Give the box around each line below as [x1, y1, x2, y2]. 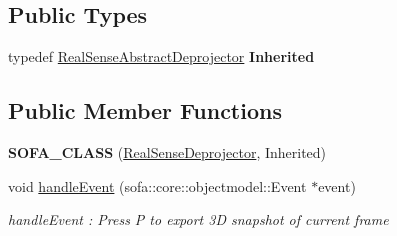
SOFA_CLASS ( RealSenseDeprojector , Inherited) [8, 142, 327, 162]
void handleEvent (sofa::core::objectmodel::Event [8, 175, 307, 196]
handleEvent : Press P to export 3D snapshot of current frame [8, 209, 389, 230]
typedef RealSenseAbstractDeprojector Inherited [8, 46, 315, 67]
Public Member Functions [8, 95, 282, 126]
